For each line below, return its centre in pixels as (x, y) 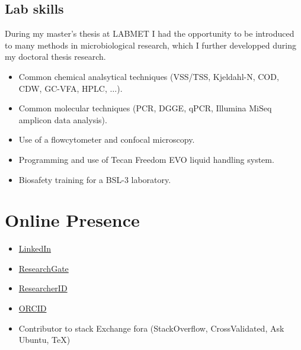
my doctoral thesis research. (55, 57)
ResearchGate (44, 268)
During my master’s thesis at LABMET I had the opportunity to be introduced (150, 33)
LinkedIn (35, 248)
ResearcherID (43, 288)
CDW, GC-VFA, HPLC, (63, 88)
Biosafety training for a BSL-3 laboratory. (95, 179)
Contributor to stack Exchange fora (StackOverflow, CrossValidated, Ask (151, 328)
